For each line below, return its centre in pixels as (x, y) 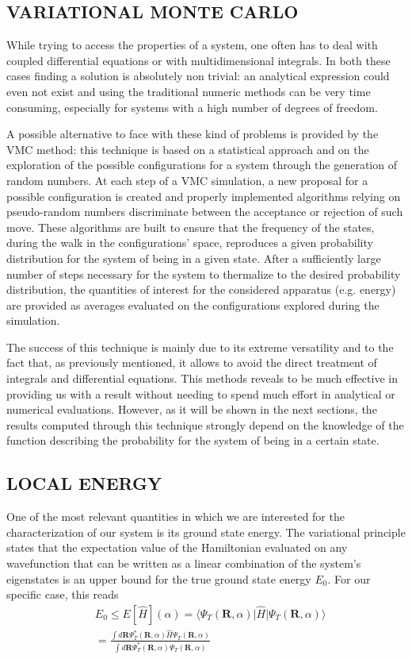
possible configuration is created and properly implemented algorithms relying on (204, 196)
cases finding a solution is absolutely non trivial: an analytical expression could (198, 76)
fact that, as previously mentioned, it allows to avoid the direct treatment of (192, 362)
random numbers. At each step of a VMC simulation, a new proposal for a (187, 180)
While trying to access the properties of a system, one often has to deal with (192, 45)
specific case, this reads (63, 594)
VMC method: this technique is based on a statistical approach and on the (188, 149)
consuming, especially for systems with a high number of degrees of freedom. (192, 107)
